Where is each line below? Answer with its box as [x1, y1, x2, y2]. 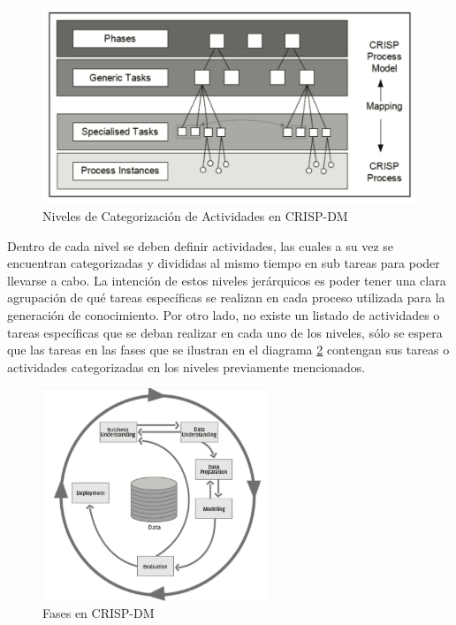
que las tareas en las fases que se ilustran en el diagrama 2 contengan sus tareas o [7, 340, 450, 359]
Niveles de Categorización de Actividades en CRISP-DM [42, 206, 348, 225]
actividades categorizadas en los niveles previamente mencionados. [7, 357, 366, 376]
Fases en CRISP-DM [42, 604, 155, 622]
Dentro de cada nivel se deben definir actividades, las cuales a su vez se [7, 236, 394, 255]
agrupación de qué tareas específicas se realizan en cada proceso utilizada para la [7, 288, 445, 307]
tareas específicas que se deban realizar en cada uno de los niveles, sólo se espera [7, 323, 443, 341]
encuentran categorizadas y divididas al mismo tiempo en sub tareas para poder [7, 254, 440, 272]
